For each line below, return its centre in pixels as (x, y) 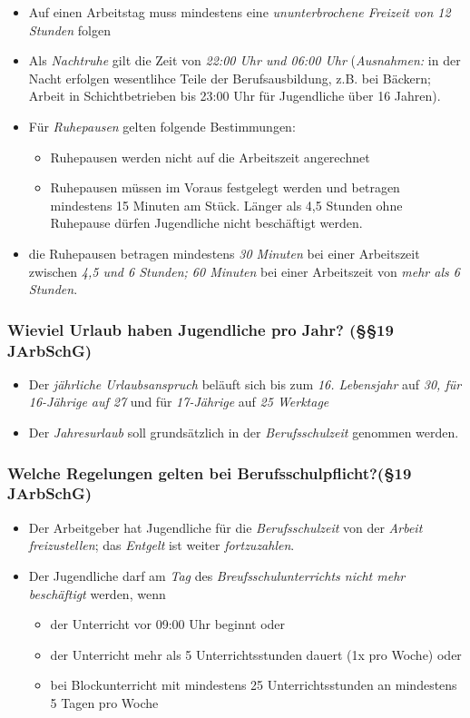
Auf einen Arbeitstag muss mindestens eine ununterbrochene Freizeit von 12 (240, 12)
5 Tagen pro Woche (104, 702)
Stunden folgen (70, 30)
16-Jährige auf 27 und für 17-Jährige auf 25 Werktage (179, 402)
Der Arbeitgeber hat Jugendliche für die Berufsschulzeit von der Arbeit (225, 527)
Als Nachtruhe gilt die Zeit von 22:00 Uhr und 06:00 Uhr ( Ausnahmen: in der (245, 60)
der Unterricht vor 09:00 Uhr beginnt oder (168, 624)
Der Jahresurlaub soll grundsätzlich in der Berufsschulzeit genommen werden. (244, 433)
